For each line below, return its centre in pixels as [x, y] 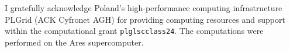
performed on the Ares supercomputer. [74, 42]
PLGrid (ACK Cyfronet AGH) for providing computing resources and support [145, 19]
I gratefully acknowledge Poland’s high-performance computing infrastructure [144, 8]
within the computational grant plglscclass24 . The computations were [134, 31]
